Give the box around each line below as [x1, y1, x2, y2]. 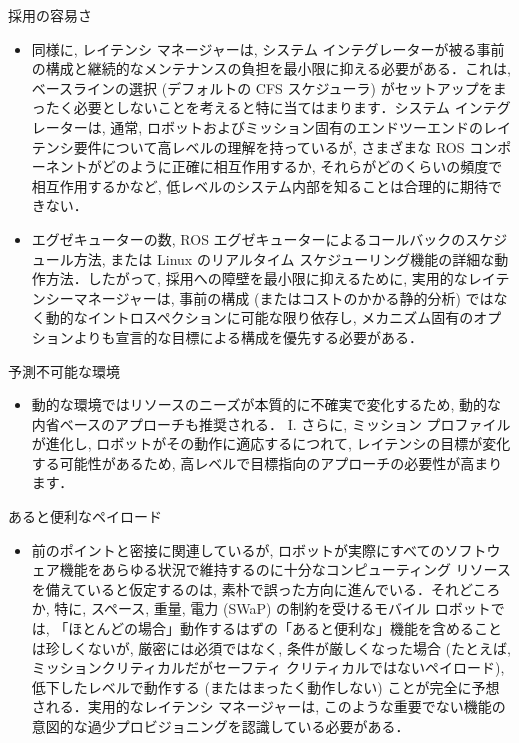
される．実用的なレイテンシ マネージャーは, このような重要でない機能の [31, 696, 506, 717]
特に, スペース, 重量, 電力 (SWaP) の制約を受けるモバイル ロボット [54, 598, 491, 619]
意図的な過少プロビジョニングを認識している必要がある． [31, 716, 410, 736]
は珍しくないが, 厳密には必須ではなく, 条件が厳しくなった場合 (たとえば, [31, 637, 511, 658]
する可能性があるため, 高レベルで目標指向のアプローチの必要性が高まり [31, 452, 503, 473]
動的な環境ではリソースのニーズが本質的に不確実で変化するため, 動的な [31, 394, 501, 415]
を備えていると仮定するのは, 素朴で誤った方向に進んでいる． [31, 578, 431, 599]
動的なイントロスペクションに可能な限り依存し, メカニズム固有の [45, 307, 474, 328]
